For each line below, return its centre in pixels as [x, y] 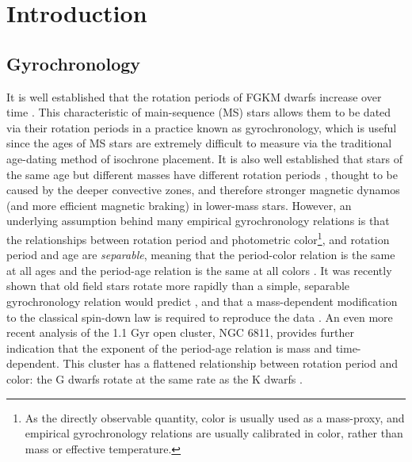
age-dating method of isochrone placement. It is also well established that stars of [204, 158]
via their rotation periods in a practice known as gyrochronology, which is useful [202, 127]
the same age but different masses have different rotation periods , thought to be [202, 174]
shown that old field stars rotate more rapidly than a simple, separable [178, 286]
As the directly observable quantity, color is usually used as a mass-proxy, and [215, 417]
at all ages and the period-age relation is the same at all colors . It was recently [199, 270]
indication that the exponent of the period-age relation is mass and [169, 347]
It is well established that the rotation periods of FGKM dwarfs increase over [194, 96]
